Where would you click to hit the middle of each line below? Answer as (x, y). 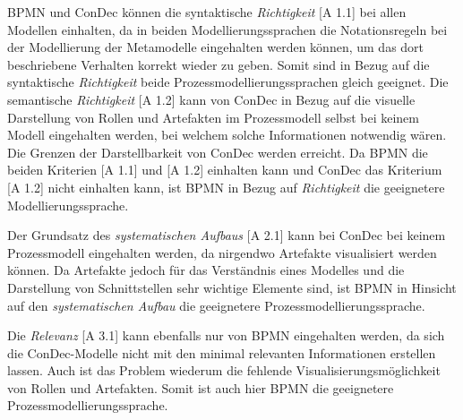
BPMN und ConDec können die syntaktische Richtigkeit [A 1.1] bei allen (207, 12)
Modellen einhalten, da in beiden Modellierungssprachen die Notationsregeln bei (227, 29)
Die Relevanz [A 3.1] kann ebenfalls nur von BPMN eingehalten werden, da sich (226, 335)
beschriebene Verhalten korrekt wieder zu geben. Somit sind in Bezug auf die (219, 64)
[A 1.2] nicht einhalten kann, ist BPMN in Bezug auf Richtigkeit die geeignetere (226, 187)
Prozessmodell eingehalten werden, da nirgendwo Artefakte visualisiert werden (222, 252)
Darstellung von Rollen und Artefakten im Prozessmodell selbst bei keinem (213, 117)
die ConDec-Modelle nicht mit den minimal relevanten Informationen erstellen (222, 352)
